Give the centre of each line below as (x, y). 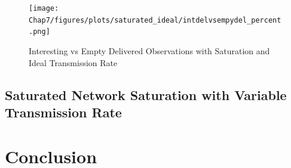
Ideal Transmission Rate (73, 62)
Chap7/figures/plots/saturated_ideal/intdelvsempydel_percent (155, 20)
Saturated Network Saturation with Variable (146, 94)
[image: (44, 8)
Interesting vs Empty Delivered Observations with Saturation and (149, 50)
